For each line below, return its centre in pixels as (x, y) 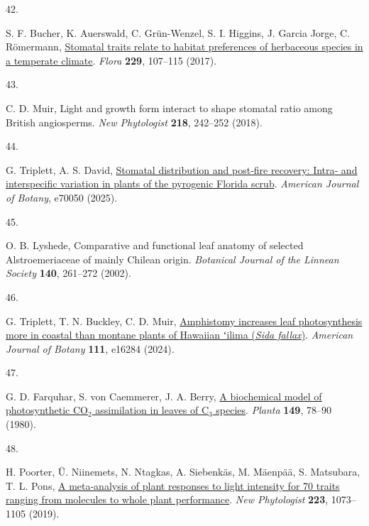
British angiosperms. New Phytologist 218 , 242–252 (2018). (134, 122)
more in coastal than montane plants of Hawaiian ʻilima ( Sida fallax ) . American (180, 335)
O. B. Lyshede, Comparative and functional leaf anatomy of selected (155, 245)
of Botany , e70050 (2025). (62, 197)
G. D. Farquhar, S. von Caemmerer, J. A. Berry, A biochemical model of (164, 396)
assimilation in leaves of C (152, 410)
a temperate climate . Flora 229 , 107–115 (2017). (111, 60)
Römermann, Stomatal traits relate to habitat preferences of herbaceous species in (184, 46)
